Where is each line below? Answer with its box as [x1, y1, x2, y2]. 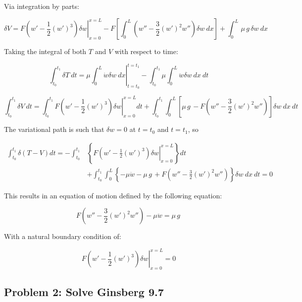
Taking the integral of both [4, 46, 87, 57]
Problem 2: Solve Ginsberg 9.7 [4, 284, 164, 299]
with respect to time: [114, 46, 178, 57]
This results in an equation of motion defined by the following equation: [4, 190, 222, 200]
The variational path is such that [4, 124, 104, 134]
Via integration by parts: [4, 1, 79, 11]
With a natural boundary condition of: [4, 231, 121, 242]
